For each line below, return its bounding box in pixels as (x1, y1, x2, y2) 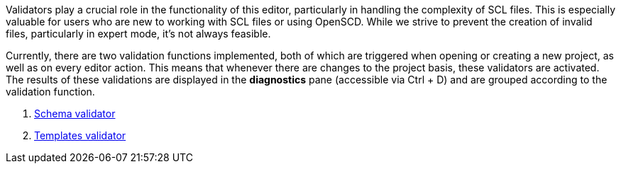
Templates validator (34, 129, 126, 141)
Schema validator (34, 107, 116, 120)
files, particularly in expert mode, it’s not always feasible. (6, 28, 271, 40)
